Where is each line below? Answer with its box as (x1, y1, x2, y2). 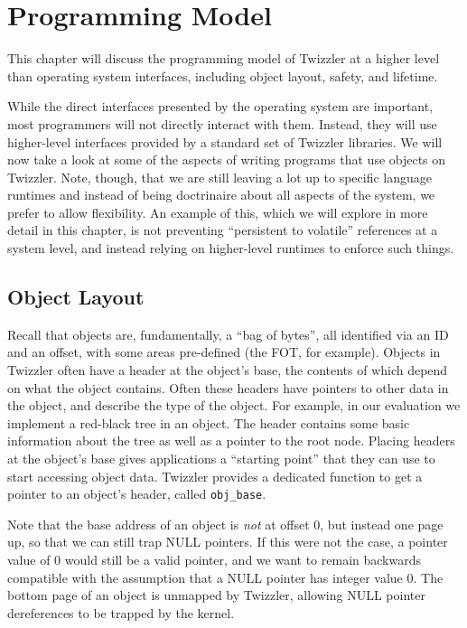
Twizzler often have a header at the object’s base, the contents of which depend (7, 361, 448, 380)
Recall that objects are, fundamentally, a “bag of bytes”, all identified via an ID (7, 324, 449, 343)
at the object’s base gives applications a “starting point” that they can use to (7, 449, 435, 468)
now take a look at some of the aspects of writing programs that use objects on (7, 150, 446, 169)
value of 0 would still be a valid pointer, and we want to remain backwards (7, 550, 421, 569)
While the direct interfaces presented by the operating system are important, (7, 97, 434, 116)
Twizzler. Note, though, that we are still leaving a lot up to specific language (7, 167, 432, 186)
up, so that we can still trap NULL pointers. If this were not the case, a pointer (7, 532, 448, 551)
